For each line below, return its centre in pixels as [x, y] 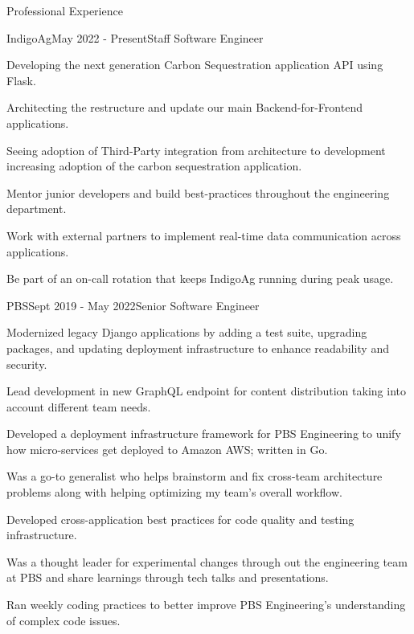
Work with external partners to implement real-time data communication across [204, 235]
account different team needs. [79, 406]
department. [37, 209]
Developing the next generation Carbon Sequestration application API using [195, 65]
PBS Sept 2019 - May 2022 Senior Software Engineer [133, 305]
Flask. [21, 80]
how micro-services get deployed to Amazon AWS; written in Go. [167, 449]
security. [27, 364]
